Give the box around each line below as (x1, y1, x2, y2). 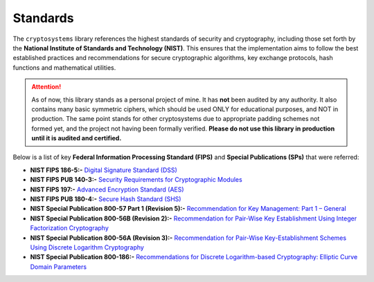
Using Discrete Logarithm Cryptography (30, 243, 145, 252)
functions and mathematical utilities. (12, 63, 116, 72)
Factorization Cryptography (30, 224, 109, 232)
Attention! (31, 83, 62, 91)
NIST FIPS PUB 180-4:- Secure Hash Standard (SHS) (30, 195, 181, 203)
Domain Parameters (30, 263, 87, 271)
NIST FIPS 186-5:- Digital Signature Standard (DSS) (30, 166, 178, 174)
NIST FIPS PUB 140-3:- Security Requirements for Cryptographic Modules (30, 176, 242, 184)
